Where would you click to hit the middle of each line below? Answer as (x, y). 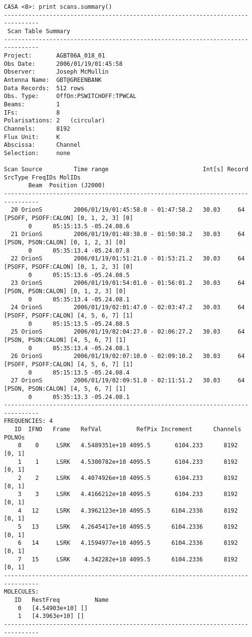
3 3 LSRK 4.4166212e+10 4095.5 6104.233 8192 (128, 494)
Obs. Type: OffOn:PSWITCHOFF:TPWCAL (70, 96)
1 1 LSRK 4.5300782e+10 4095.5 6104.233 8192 (128, 462)
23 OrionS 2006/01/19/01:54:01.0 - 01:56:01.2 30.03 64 (128, 283)
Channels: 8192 (37, 129)
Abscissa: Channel (42, 145)
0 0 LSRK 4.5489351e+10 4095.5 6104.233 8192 (128, 446)
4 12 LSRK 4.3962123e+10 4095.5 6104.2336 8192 (128, 510)
